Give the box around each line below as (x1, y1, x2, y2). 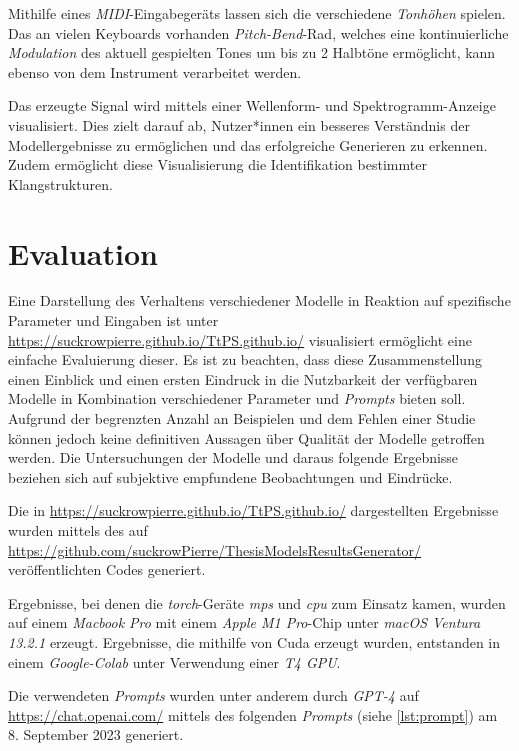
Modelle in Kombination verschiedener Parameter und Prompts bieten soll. (8, 388, 466, 409)
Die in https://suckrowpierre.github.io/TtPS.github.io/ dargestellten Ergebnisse (8, 500, 499, 521)
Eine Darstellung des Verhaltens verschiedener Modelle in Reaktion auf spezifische (8, 290, 511, 311)
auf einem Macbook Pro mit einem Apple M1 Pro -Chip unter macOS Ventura (8, 612, 481, 633)
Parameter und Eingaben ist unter (8, 310, 219, 331)
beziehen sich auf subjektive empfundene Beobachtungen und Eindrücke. (8, 466, 453, 487)
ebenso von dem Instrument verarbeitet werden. (8, 61, 302, 82)
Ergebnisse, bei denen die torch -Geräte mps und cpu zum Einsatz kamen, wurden (8, 592, 506, 613)
